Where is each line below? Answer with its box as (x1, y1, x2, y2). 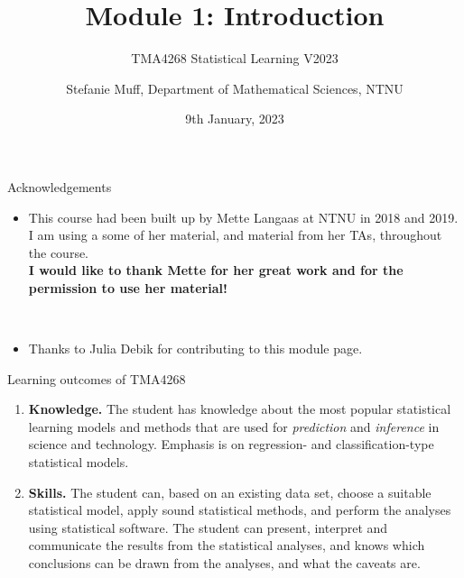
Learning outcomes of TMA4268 (7, 369, 186, 388)
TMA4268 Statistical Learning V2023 (131, 49, 339, 68)
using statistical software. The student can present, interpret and (28, 518, 388, 537)
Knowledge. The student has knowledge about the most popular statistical (28, 399, 451, 418)
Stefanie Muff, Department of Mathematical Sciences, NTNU (66, 78, 404, 97)
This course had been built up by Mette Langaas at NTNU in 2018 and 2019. (28, 207, 459, 226)
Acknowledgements (7, 177, 112, 196)
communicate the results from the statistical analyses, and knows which (28, 536, 425, 555)
